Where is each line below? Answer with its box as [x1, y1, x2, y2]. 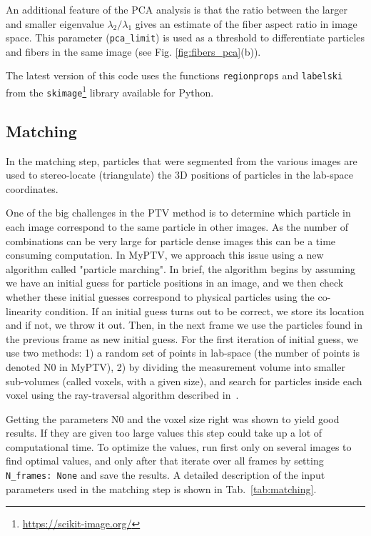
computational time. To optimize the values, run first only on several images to [6, 439, 352, 454]
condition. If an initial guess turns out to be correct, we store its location [45, 303, 365, 318]
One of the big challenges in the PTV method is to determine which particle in [6, 205, 351, 220]
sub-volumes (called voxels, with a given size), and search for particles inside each [6, 373, 362, 388]
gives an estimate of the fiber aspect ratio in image [135, 16, 357, 31]
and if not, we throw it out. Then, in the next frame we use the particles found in [6, 317, 362, 332]
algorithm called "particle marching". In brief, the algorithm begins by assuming [6, 261, 356, 276]
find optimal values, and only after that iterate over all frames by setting [6, 453, 324, 468]
